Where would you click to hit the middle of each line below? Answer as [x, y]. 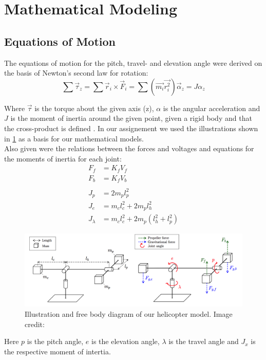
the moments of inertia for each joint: [63, 158]
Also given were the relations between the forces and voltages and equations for [129, 148]
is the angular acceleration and [212, 108]
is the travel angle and [204, 341]
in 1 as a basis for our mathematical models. [74, 138]
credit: [35, 324]
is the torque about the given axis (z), [94, 108]
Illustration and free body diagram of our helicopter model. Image [129, 313]
